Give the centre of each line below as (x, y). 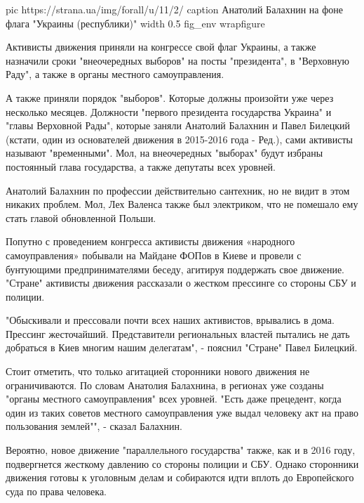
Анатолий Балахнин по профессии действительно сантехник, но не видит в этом (178, 190)
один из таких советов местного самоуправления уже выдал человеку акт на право (182, 412)
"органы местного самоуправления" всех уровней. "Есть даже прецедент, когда (174, 399)
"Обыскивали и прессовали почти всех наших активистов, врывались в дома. (170, 320)
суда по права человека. (56, 491)
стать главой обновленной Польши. (81, 217)
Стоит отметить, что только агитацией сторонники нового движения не (158, 371)
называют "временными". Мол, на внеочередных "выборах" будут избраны (164, 153)
